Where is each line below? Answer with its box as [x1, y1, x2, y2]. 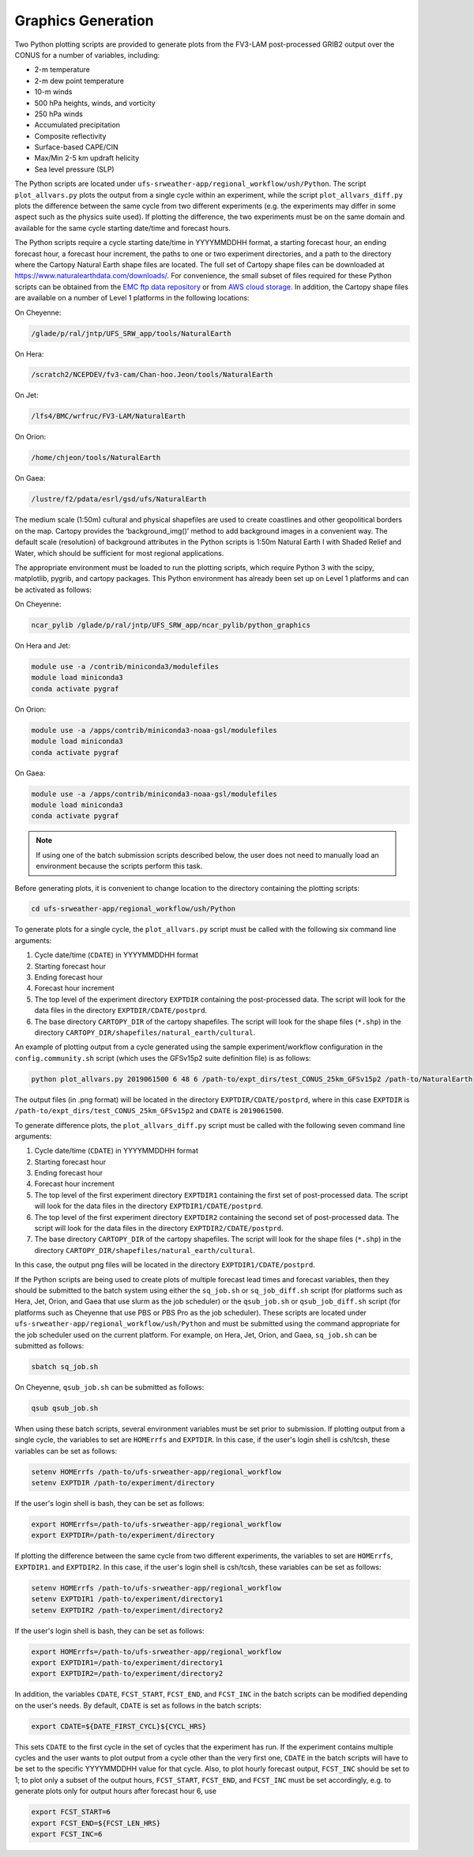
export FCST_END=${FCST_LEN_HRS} [31, 1818, 161, 1828]
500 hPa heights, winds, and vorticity [34, 98, 156, 108]
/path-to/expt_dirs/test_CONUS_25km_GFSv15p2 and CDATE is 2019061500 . [14, 1106, 284, 1115]
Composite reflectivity [34, 131, 107, 141]
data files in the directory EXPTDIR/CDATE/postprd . [34, 1006, 208, 1015]
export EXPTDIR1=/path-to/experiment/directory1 [31, 1658, 224, 1667]
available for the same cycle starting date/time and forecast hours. [14, 223, 231, 232]
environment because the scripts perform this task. [36, 862, 203, 871]
